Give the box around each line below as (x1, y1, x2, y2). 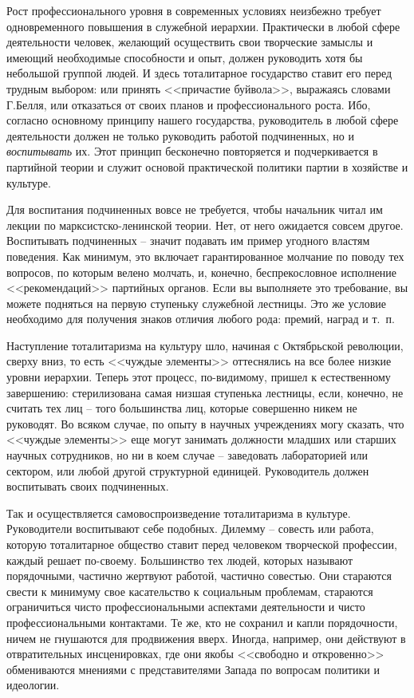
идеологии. (6, 676, 60, 693)
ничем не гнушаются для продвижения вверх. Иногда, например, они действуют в (6, 629, 406, 646)
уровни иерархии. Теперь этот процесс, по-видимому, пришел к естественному (6, 369, 391, 385)
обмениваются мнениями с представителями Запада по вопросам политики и (6, 661, 380, 677)
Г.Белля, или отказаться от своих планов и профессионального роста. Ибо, (6, 96, 371, 112)
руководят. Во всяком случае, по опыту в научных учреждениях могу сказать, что (6, 415, 404, 432)
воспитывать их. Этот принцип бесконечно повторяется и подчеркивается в (6, 143, 378, 160)
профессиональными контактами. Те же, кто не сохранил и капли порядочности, (6, 613, 398, 630)
